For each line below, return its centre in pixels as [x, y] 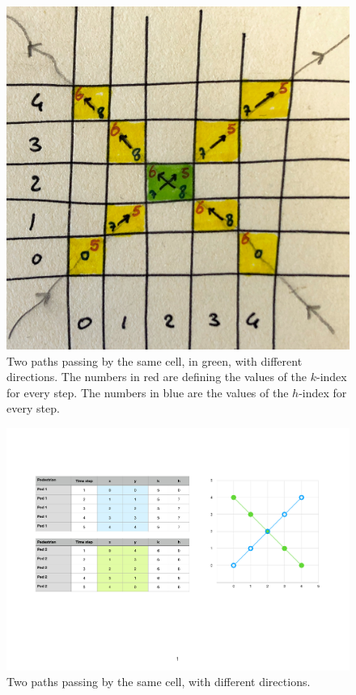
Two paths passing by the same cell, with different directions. [159, 682]
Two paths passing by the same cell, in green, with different [155, 360]
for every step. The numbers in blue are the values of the [148, 392]
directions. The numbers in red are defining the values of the [157, 377]
